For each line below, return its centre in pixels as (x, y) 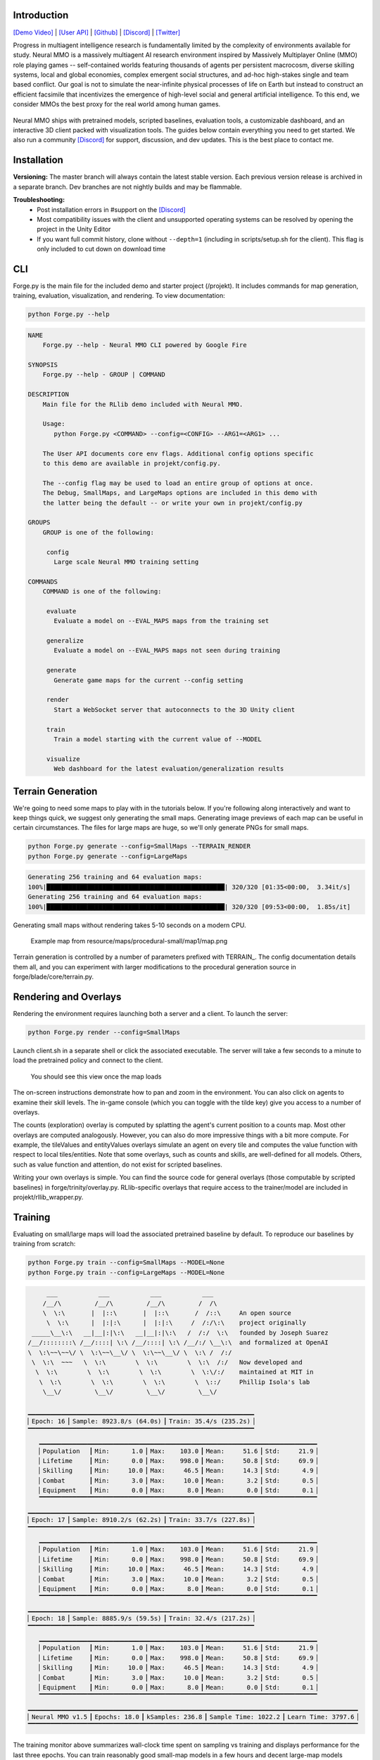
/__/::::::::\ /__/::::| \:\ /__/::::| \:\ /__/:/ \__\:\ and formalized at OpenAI (178, 1343)
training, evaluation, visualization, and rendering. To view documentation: (119, 296)
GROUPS (39, 522)
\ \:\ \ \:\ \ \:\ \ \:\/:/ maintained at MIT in (175, 1372)
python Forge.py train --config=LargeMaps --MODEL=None (126, 1272)
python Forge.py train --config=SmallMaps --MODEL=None (126, 1263)
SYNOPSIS (43, 365)
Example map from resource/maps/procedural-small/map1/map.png (129, 941)
